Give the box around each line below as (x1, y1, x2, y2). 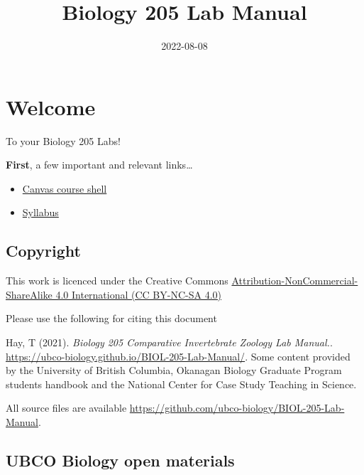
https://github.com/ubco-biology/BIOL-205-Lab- (129, 400, 345, 415)
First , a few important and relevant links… (6, 157, 193, 172)
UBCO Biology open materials (6, 449, 235, 471)
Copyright (6, 240, 81, 262)
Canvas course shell (22, 181, 107, 196)
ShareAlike (6, 287, 53, 301)
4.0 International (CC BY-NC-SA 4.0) (55, 287, 221, 301)
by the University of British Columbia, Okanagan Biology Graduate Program (6, 363, 342, 378)
